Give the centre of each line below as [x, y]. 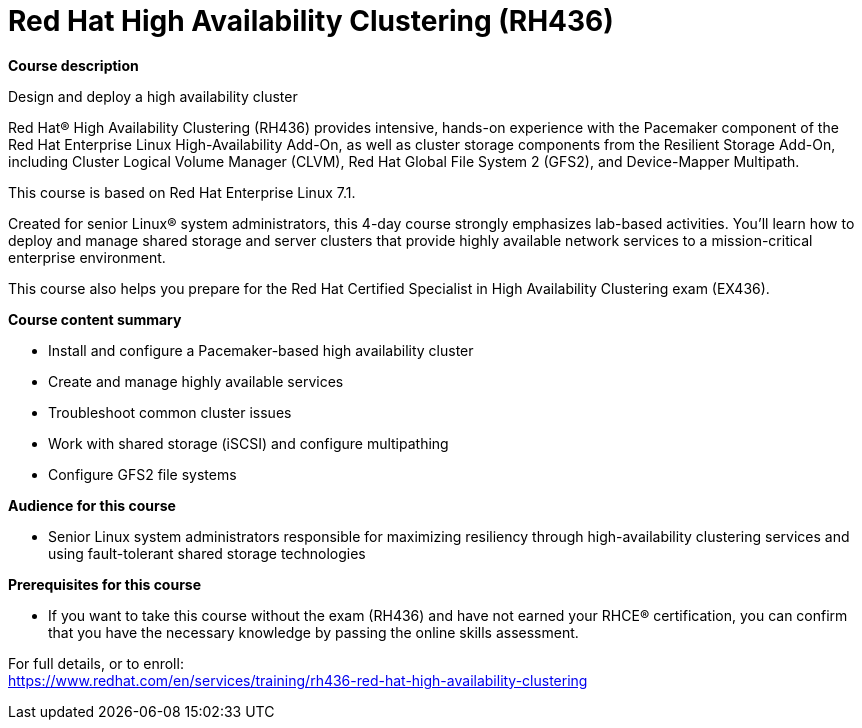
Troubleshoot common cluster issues [170, 412]
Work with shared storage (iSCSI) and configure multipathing [248, 443]
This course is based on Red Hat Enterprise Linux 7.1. [182, 192]
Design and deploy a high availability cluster [153, 96]
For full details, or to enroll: [96, 663]
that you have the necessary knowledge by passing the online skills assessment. [313, 632]
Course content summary [95, 319]
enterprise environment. [87, 257]
